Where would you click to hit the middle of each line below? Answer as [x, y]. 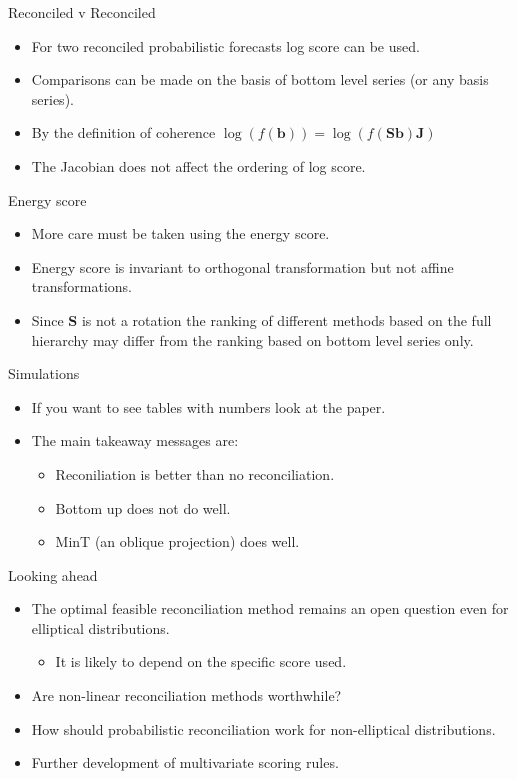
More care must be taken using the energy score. [180, 233]
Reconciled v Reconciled [82, 12]
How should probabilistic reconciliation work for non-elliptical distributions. [263, 728]
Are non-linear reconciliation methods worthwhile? [186, 695]
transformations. [81, 286]
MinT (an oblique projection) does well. [177, 541]
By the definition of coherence [123, 132]
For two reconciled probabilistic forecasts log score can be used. [225, 45]
